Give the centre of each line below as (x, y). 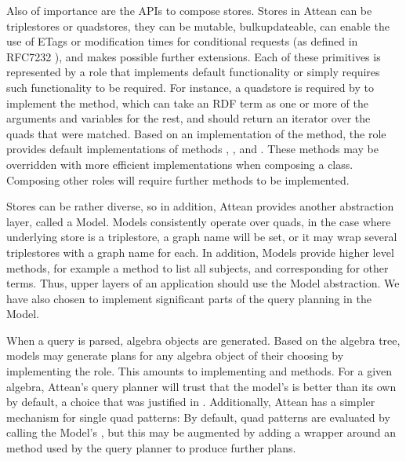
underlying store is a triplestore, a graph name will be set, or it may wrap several (202, 237)
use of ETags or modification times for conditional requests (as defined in (182, 41)
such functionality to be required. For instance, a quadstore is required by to (190, 87)
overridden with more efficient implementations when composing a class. (180, 164)
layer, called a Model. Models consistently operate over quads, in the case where (199, 221)
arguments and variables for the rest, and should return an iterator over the (188, 118)
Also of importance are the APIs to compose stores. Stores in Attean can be (189, 10)
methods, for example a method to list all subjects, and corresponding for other (198, 267)
